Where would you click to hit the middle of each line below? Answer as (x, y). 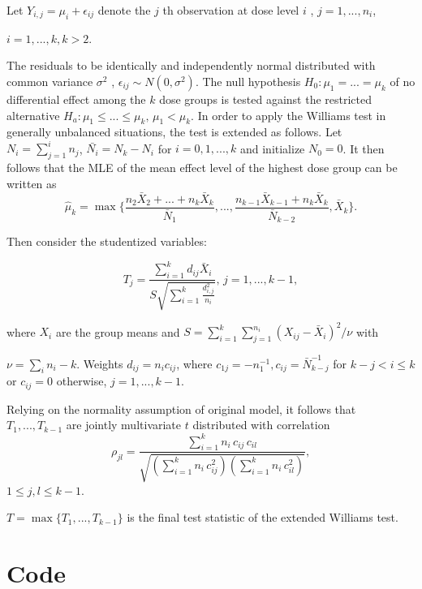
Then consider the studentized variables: (107, 241)
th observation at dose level (231, 10)
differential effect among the (76, 99)
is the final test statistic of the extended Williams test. (263, 517)
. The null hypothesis (248, 81)
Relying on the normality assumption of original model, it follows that (181, 408)
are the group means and (118, 331)
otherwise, (82, 381)
